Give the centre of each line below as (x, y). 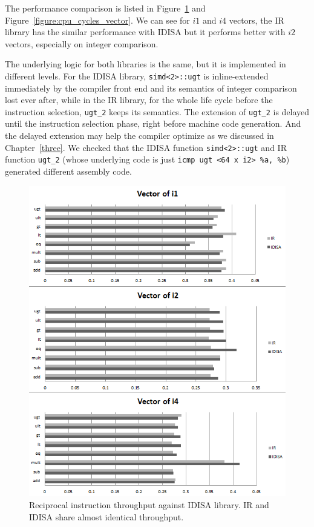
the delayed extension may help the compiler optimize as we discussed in (139, 136)
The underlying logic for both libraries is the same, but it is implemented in (146, 64)
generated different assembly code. (68, 171)
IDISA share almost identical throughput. (106, 516)
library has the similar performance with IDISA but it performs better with (145, 32)
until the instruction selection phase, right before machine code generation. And (153, 123)
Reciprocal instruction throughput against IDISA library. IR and (149, 505)
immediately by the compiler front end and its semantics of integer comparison (151, 88)
